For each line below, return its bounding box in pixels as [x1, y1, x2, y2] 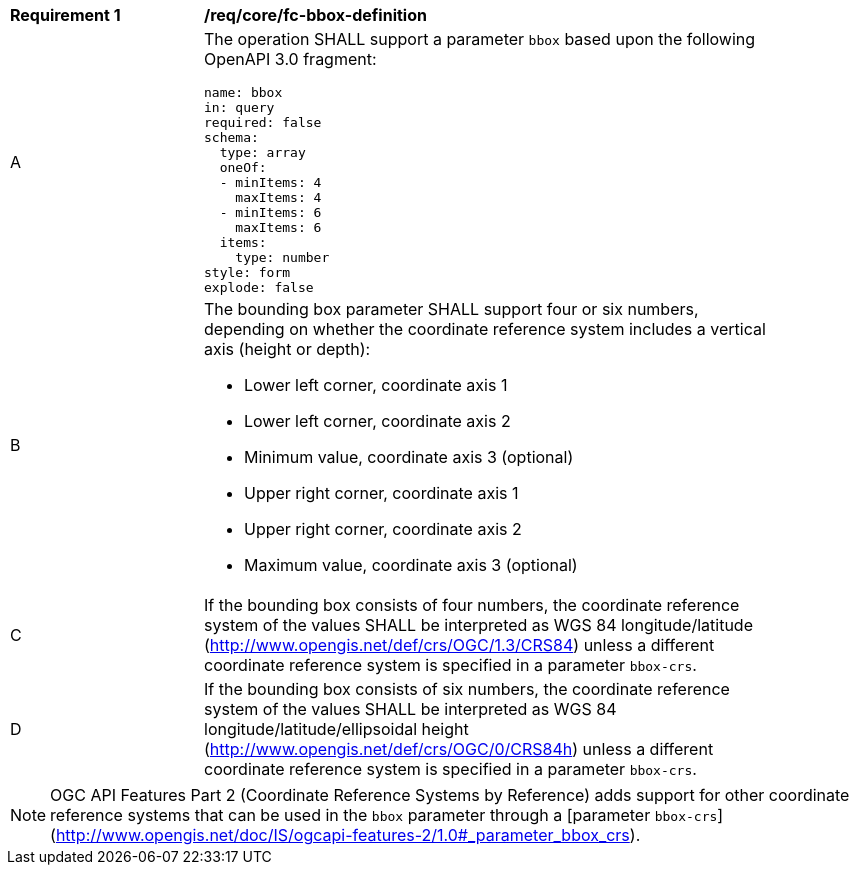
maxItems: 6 [235, 220, 322, 235]
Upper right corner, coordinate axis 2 [244, 519, 522, 539]
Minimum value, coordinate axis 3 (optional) [244, 447, 574, 467]
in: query [204, 100, 275, 115]
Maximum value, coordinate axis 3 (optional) [244, 555, 578, 575]
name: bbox [204, 85, 283, 100]
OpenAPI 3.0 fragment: [204, 49, 377, 69]
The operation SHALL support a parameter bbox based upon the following [204, 29, 756, 49]
